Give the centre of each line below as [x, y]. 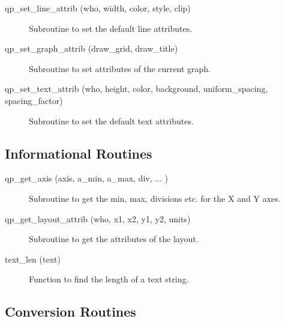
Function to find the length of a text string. [109, 279]
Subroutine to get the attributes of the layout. [114, 239]
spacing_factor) [34, 100]
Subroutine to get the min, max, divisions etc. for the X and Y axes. [155, 198]
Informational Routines [79, 153]
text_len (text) [33, 259]
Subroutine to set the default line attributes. [111, 28]
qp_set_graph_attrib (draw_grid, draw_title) [91, 48]
